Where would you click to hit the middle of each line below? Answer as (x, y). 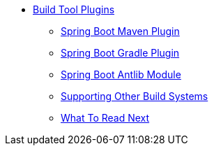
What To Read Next (105, 118)
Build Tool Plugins (74, 9)
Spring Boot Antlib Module (121, 74)
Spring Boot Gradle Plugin (120, 53)
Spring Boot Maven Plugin (120, 31)
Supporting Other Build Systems (135, 96)
